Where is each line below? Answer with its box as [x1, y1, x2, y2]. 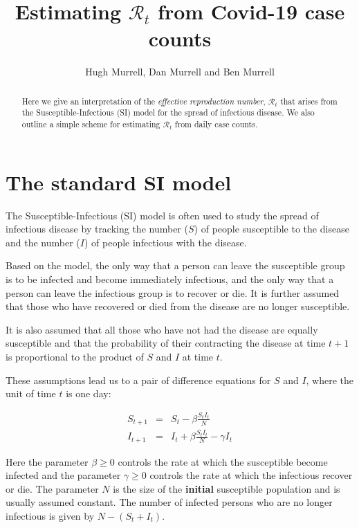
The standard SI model [6, 167, 232, 196]
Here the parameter [6, 454, 89, 468]
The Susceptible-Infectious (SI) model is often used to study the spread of [6, 208, 319, 222]
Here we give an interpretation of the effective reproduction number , [21, 95, 266, 107]
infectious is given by [6, 508, 95, 522]
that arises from [280, 95, 338, 107]
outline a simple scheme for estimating [21, 118, 160, 130]
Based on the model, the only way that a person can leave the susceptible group [6, 258, 345, 273]
